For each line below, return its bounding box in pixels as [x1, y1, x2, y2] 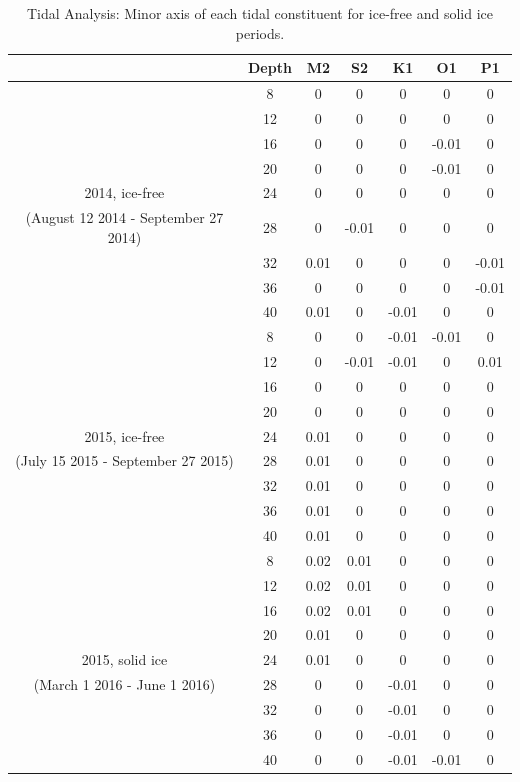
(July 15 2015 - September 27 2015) [15, 450, 234, 471]
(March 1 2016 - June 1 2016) [33, 674, 216, 695]
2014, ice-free [84, 182, 165, 203]
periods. [235, 22, 285, 43]
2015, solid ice [81, 649, 168, 670]
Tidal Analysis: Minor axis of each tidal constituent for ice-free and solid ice [26, 3, 493, 23]
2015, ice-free [84, 425, 165, 446]
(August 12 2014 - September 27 [25, 207, 224, 228]
